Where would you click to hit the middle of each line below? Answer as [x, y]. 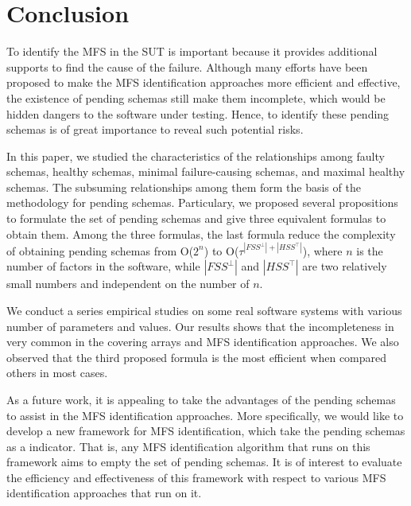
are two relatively [345, 266]
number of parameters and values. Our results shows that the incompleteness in [200, 326]
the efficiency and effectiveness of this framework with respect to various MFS [196, 477]
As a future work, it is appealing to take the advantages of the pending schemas [201, 399]
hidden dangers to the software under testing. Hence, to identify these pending [198, 113]
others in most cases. [57, 373]
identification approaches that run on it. [104, 493]
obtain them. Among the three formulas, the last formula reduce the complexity [201, 234]
